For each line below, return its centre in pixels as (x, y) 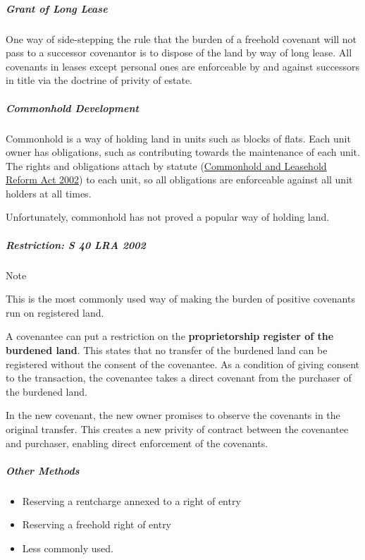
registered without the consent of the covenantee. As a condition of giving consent (183, 364)
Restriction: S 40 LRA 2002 (76, 244)
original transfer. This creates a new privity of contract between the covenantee (177, 428)
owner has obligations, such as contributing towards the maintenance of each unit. (183, 152)
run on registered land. (55, 312)
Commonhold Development (72, 108)
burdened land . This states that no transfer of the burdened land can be (167, 350)
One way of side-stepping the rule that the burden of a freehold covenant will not (181, 38)
